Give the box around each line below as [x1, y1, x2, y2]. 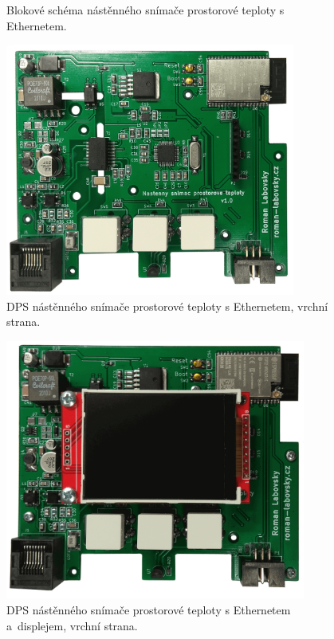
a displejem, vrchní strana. [6, 617, 138, 633]
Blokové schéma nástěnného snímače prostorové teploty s [6, 2, 285, 18]
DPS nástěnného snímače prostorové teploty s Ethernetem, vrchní [6, 297, 328, 314]
